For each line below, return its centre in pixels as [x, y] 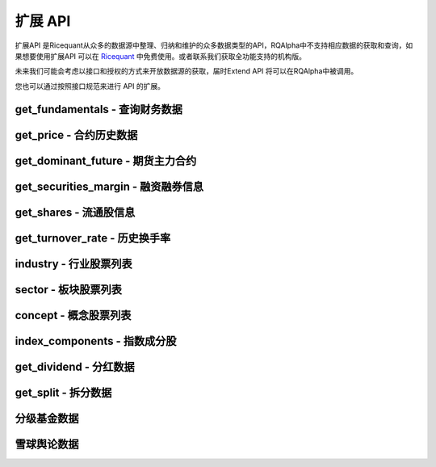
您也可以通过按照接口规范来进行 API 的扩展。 [90, 86]
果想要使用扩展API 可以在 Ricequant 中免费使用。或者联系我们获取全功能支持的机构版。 [161, 56]
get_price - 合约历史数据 [76, 135]
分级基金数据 [47, 418]
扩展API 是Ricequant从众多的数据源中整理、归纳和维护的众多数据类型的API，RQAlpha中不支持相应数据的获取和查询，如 [214, 45]
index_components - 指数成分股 [96, 341]
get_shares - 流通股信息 [75, 212]
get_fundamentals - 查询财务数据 [99, 109]
